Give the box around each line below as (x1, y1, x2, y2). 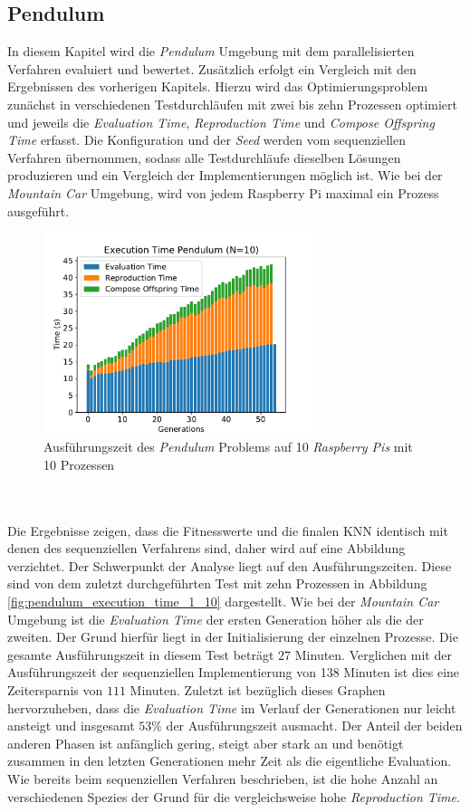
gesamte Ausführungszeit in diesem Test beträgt (7, 645, 274, 664)
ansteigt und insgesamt (7, 716, 135, 735)
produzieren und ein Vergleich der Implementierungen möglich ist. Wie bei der (7, 166, 443, 185)
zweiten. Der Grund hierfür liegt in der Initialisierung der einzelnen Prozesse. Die (7, 627, 458, 646)
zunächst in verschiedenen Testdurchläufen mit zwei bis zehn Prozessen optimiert (7, 94, 457, 113)
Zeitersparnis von (7, 681, 103, 700)
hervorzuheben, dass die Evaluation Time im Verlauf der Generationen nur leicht (7, 698, 456, 717)
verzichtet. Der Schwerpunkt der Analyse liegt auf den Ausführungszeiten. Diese (7, 556, 452, 575)
